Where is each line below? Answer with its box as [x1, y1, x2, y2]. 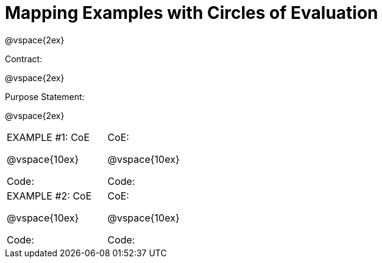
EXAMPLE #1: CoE [7, 131, 90, 143]
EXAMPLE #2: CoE [7, 189, 92, 202]
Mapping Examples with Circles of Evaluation [5, 2, 378, 23]
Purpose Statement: [5, 91, 85, 102]
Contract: [5, 53, 43, 64]
